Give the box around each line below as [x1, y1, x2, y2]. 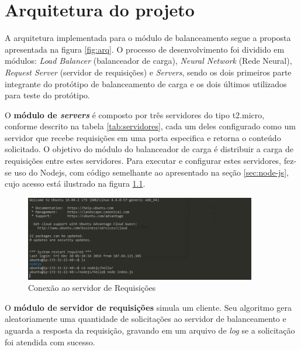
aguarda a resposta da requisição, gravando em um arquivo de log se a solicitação [5, 324, 295, 336]
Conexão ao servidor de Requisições [28, 282, 156, 294]
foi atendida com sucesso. [5, 335, 95, 348]
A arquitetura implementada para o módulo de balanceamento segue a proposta [5, 32, 291, 44]
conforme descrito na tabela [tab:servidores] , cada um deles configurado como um [5, 120, 296, 132]
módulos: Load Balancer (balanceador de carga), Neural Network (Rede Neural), [5, 54, 292, 67]
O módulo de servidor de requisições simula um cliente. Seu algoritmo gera [5, 301, 292, 313]
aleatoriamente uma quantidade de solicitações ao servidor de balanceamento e [5, 313, 286, 325]
